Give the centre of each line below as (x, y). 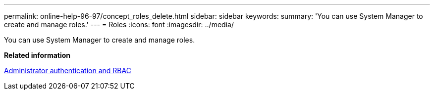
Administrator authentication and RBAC (68, 70)
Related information (37, 55)
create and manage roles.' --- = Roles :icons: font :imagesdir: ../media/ (119, 24)
